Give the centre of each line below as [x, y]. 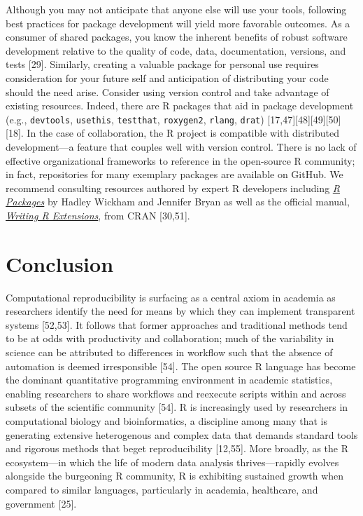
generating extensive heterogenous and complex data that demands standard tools [182, 434]
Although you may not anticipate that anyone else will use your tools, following [176, 9]
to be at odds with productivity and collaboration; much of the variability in [170, 338]
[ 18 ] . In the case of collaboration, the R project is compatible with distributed [172, 133]
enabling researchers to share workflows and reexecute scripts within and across [176, 393]
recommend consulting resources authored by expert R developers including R [173, 188]
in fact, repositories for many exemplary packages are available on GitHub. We [175, 174]
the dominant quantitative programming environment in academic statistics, [169, 380]
